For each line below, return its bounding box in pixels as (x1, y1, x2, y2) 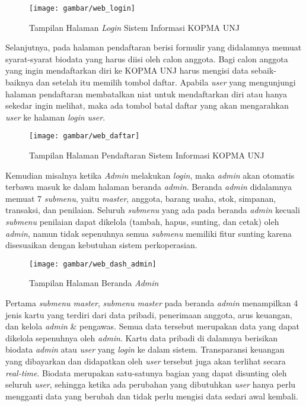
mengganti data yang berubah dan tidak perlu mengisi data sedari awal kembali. (5, 389, 298, 402)
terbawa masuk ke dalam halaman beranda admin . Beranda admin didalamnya (5, 180, 292, 193)
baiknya (5, 76, 34, 88)
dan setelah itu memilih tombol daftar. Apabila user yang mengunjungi (36, 76, 296, 88)
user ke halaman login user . (5, 110, 106, 123)
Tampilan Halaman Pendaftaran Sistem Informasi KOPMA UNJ (29, 149, 264, 161)
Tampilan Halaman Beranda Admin (29, 277, 159, 289)
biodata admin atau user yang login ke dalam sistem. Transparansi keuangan (5, 343, 285, 356)
